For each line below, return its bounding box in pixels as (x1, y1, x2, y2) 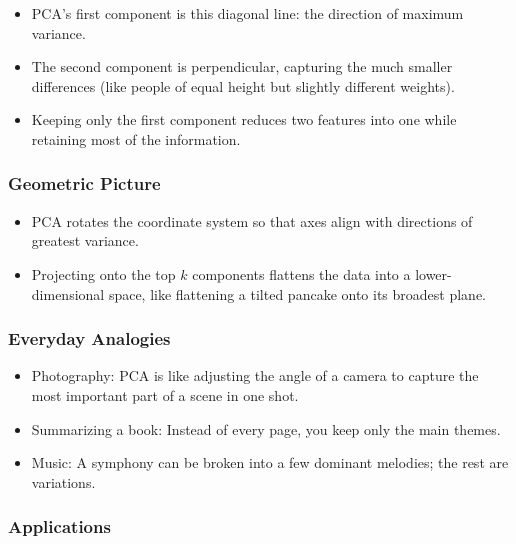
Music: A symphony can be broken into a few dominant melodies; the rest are (31, 452, 509, 473)
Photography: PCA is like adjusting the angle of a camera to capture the (31, 365, 479, 386)
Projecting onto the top (31, 263, 176, 284)
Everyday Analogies (8, 326, 171, 351)
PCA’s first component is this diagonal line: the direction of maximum (31, 3, 464, 23)
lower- (415, 263, 452, 284)
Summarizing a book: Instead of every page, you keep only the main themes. (31, 418, 501, 439)
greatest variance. (31, 230, 139, 251)
